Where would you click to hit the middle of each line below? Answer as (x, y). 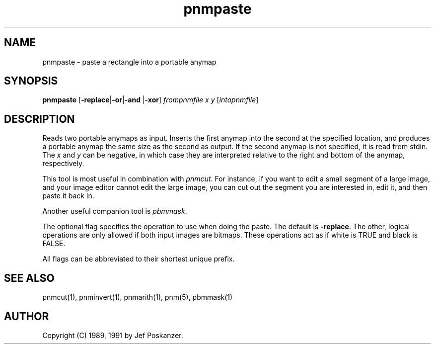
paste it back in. (68, 196)
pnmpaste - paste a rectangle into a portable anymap (129, 62)
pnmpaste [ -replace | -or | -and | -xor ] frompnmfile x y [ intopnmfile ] (150, 100)
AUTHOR (27, 316)
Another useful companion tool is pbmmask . (115, 211)
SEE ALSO (29, 278)
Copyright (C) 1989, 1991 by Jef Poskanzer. (113, 335)
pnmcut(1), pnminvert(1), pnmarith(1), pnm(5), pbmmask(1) (138, 297)
